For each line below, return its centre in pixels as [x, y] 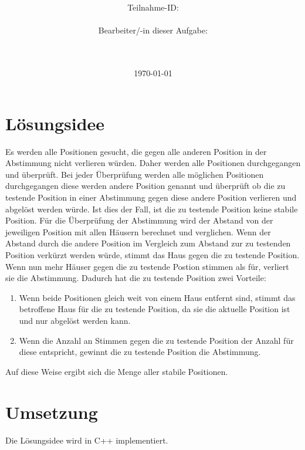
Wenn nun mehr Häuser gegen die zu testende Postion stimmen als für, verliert [147, 266]
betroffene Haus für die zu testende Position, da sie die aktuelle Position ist [155, 309]
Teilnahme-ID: [153, 7]
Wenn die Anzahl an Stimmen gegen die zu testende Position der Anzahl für [156, 340]
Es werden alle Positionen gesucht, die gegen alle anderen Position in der [136, 151]
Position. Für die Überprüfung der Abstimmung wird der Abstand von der [139, 220]
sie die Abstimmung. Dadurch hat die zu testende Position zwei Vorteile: [136, 278]
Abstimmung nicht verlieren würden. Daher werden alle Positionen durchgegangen [153, 163]
